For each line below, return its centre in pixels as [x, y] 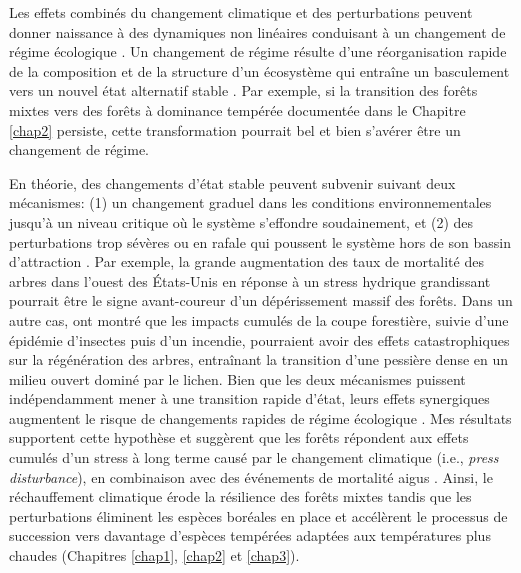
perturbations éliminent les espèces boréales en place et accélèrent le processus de [258, 515]
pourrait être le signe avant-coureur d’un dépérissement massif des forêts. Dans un [261, 300]
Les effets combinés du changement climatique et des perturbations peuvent [241, 12]
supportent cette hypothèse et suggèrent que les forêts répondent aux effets [239, 437]
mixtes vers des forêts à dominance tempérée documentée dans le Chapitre [237, 109]
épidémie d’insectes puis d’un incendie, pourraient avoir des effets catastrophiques [259, 339]
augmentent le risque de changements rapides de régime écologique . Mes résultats [260, 417]
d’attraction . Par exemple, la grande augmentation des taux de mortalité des [246, 261]
